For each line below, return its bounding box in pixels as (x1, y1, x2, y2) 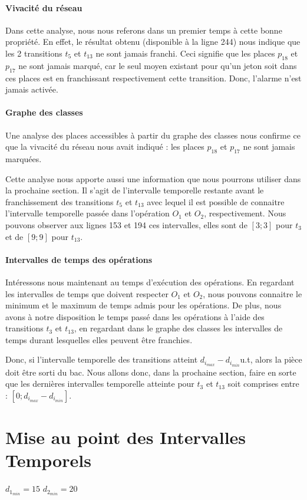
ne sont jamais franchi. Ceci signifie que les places (95, 47, 275, 59)
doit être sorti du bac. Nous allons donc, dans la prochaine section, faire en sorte (5, 366, 296, 378)
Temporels (5, 448, 91, 472)
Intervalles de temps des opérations (5, 253, 153, 265)
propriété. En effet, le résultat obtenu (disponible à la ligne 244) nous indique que (5, 35, 301, 48)
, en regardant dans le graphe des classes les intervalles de (74, 322, 283, 334)
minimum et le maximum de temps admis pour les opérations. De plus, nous (5, 299, 282, 311)
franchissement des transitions (5, 195, 114, 208)
